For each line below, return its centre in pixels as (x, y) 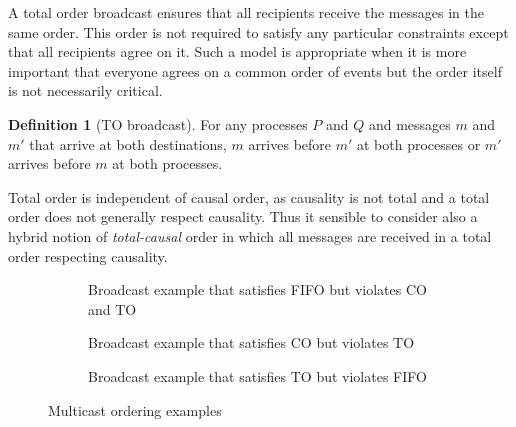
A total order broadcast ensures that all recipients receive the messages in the (246, 12)
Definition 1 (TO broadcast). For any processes (158, 123)
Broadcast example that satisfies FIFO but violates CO (257, 289)
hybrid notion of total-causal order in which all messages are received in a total (250, 235)
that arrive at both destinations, (128, 143)
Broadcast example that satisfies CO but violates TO (251, 342)
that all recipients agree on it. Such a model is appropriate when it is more (237, 51)
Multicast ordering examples (135, 409)
